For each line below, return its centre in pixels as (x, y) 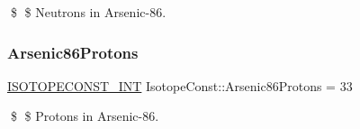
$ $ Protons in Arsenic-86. (85, 116)
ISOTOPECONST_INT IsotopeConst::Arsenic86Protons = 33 (180, 85)
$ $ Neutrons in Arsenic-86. (88, 12)
